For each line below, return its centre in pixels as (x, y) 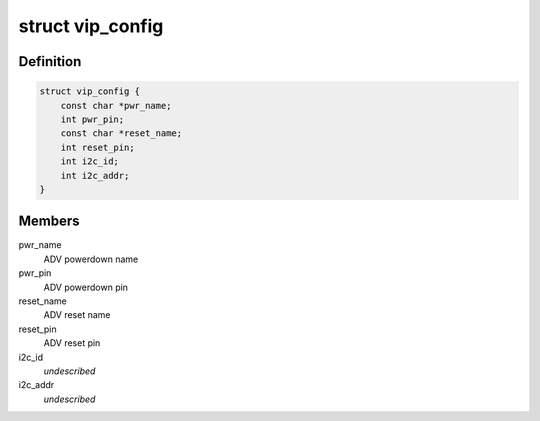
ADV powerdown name (91, 259)
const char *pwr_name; (116, 105)
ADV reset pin (72, 343)
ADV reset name (77, 315)
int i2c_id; (90, 161)
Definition (50, 61)
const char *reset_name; (121, 133)
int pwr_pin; (92, 119)
